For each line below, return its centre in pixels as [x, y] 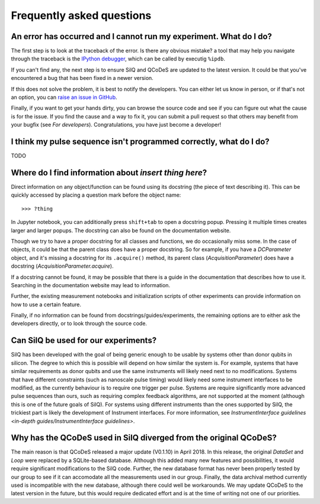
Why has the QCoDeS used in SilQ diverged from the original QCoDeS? [144, 438]
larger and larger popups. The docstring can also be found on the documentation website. [121, 230]
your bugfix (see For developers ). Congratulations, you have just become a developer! [116, 125]
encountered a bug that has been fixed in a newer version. [82, 78]
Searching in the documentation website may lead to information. [91, 285]
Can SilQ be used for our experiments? [84, 341]
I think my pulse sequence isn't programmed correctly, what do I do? [140, 142]
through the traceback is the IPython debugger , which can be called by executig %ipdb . [118, 59]
